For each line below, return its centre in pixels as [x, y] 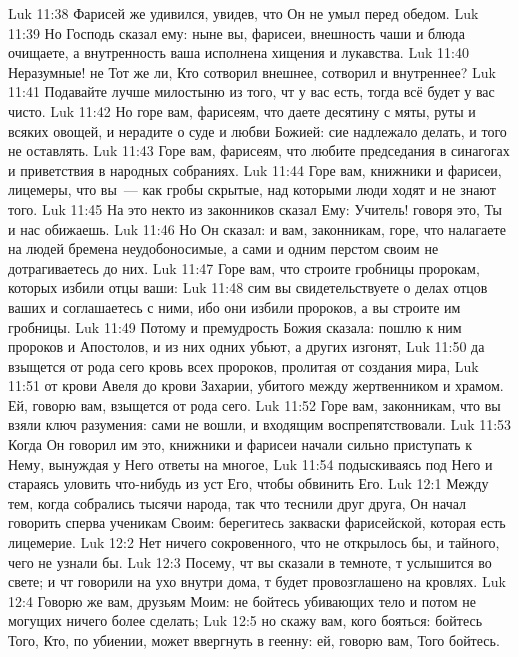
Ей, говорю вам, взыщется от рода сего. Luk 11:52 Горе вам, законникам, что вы [254, 404]
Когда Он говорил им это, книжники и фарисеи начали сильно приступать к [240, 444]
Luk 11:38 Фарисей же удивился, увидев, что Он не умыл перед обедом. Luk [243, 13]
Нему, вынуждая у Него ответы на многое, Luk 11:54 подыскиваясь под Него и [250, 463]
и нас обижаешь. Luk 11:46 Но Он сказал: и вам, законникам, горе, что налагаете [257, 228]
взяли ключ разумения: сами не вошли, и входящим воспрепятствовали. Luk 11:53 [260, 424]
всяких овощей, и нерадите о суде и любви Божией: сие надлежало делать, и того [257, 130]
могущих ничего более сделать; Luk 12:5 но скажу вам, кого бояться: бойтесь [245, 620]
